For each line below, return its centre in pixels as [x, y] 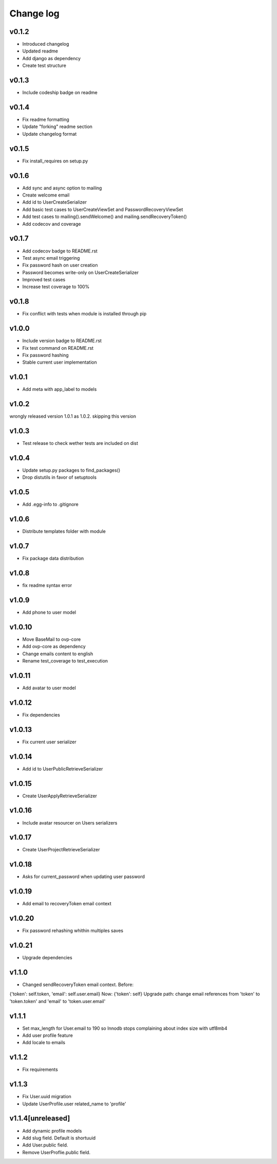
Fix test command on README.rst [58, 348]
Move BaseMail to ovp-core [52, 639]
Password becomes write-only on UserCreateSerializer [81, 272]
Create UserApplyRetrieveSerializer [60, 796]
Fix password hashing [45, 355]
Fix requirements [40, 1069]
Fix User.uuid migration [47, 1097]
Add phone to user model [49, 612]
